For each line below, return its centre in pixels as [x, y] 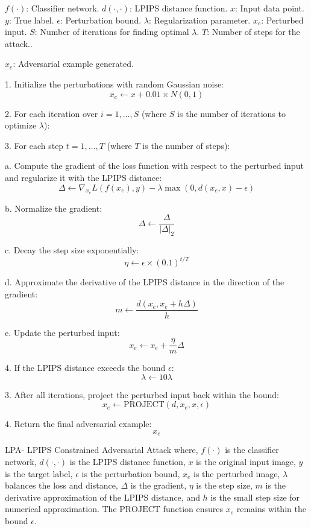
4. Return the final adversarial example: [78, 424]
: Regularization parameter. [199, 20]
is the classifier [252, 450]
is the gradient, [159, 485]
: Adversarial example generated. [73, 64]
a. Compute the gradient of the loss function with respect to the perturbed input [154, 166]
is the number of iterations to [232, 113]
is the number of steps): [186, 145]
